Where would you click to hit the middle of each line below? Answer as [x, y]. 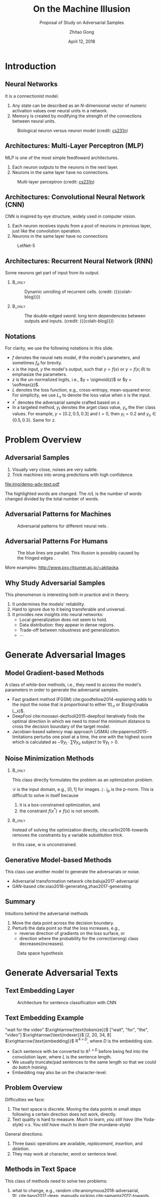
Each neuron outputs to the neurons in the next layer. [65, 167]
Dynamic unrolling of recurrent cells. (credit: [68, 292]
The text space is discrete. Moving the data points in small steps [76, 1109]
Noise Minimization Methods [49, 758]
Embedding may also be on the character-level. [59, 1072]
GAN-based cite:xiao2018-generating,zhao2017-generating [72, 886]
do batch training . [30, 1067]
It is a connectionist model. [32, 96]
